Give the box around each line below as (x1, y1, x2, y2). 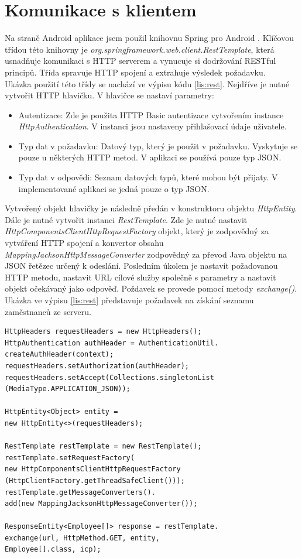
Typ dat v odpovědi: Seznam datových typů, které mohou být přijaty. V (18, 171, 278, 183)
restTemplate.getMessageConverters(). (5, 488, 156, 497)
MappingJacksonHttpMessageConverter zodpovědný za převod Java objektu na (5, 248, 287, 260)
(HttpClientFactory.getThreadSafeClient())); (5, 476, 185, 485)
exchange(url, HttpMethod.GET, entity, (5, 533, 160, 542)
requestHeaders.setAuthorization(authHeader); (5, 361, 189, 370)
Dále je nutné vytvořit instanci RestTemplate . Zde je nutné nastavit (5, 213, 248, 225)
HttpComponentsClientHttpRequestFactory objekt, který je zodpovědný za (5, 225, 269, 237)
